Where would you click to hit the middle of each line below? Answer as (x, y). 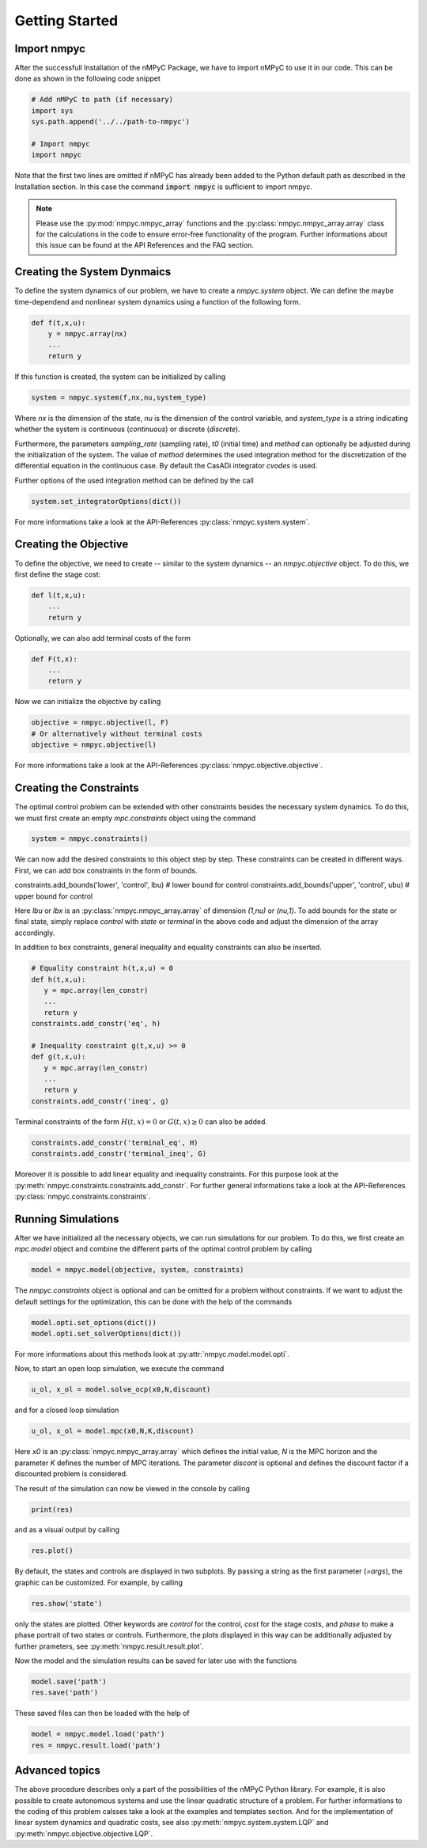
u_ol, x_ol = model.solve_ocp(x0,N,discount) (121, 1390)
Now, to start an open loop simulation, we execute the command (119, 1369)
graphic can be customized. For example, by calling (99, 1582)
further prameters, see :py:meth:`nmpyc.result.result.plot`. (110, 1646)
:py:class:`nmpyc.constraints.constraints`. (83, 1196)
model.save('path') (69, 1681)
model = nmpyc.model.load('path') (98, 1734)
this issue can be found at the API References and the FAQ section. (145, 245)
